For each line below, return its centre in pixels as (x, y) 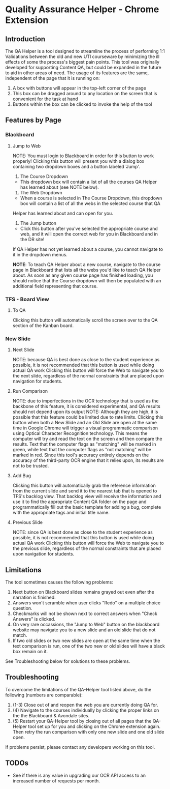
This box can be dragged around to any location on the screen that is (85, 93)
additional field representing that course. (55, 286)
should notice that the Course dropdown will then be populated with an (87, 280)
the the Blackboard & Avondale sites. (51, 715)
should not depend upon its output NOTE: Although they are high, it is (85, 412)
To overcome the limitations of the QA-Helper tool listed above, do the (78, 689)
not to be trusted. (31, 466)
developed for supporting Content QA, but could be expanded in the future (83, 67)
